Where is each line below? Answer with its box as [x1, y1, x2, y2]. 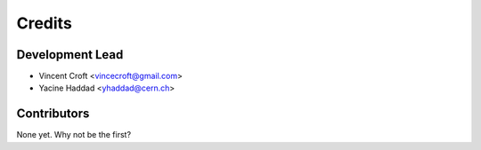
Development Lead [16, 47, 124, 62]
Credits [16, 13, 73, 33]
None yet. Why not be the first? [16, 130, 132, 140]
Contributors [16, 107, 90, 122]
